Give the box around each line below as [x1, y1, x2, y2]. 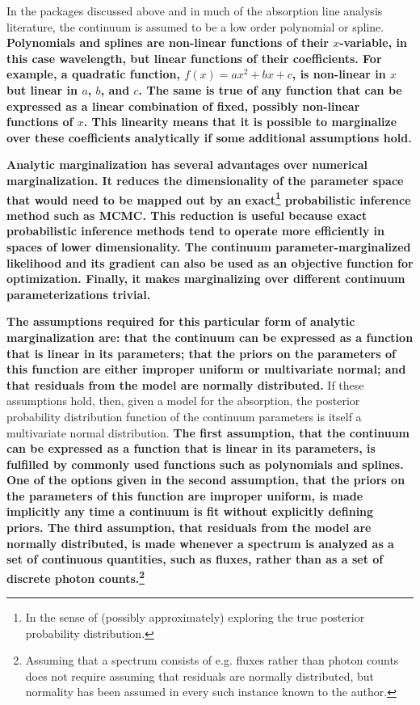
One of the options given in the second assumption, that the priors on [6, 471, 405, 488]
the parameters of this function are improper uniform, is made [6, 487, 363, 504]
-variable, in [339, 34, 407, 51]
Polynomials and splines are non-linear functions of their [6, 34, 329, 51]
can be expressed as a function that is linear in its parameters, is [6, 440, 376, 457]
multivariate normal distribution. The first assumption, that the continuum [6, 424, 410, 441]
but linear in [6, 81, 78, 98]
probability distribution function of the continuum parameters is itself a [6, 407, 362, 424]
